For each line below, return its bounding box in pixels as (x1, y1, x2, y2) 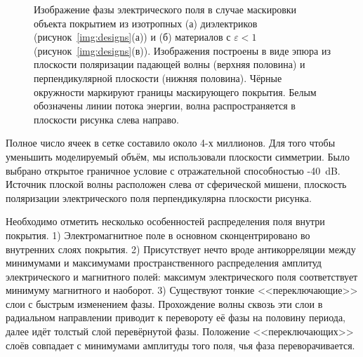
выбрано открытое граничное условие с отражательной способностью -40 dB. (6, 163, 341, 177)
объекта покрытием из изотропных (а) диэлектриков (34, 15, 258, 30)
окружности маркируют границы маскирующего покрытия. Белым (34, 84, 317, 99)
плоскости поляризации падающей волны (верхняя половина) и (34, 57, 305, 72)
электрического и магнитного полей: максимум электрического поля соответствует (6, 269, 358, 283)
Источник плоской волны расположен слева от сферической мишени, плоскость (6, 177, 347, 191)
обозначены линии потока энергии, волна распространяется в (34, 98, 296, 113)
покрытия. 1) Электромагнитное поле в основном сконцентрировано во (6, 227, 310, 242)
